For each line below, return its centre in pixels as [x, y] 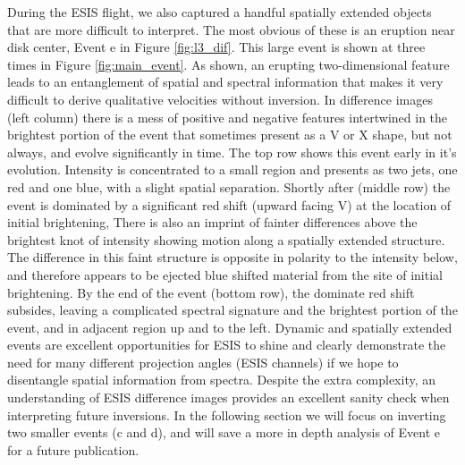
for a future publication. [73, 449]
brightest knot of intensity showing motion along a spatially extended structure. [226, 239]
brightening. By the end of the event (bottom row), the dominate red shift [211, 292]
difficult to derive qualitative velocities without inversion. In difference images [220, 99]
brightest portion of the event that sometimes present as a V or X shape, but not [230, 135]
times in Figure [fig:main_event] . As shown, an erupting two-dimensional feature [228, 64]
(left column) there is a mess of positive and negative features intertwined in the [228, 117]
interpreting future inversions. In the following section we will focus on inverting [227, 414]
